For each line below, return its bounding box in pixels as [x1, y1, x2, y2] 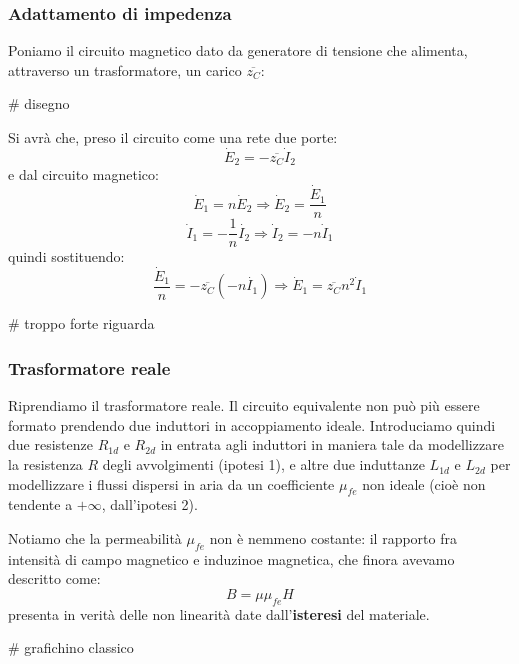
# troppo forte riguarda [8, 313, 155, 334]
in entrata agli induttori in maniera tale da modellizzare [160, 434, 504, 455]
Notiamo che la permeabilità [8, 528, 182, 549]
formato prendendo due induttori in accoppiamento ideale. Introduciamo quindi [8, 414, 496, 435]
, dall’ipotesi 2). [101, 494, 198, 515]
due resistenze [8, 434, 93, 455]
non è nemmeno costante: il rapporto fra [209, 528, 457, 549]
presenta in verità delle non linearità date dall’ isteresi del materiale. [8, 603, 430, 624]
